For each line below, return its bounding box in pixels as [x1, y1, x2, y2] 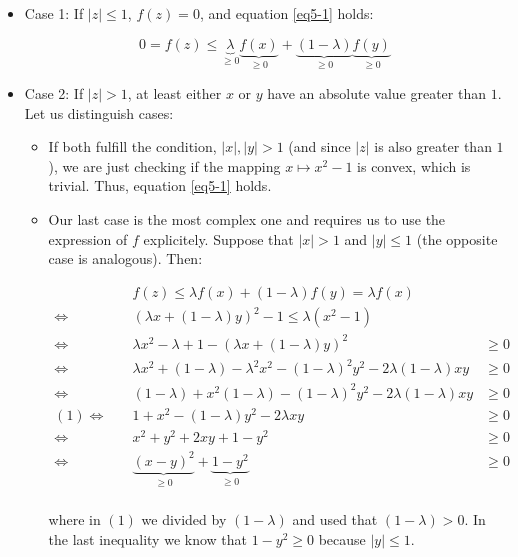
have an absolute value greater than [267, 83, 486, 104]
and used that [292, 509, 378, 530]
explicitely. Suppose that [143, 228, 294, 249]
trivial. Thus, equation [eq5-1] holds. [48, 175, 272, 196]
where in [48, 509, 101, 530]
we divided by [141, 509, 227, 530]
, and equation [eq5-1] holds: [199, 3, 374, 23]
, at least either [127, 83, 222, 104]
